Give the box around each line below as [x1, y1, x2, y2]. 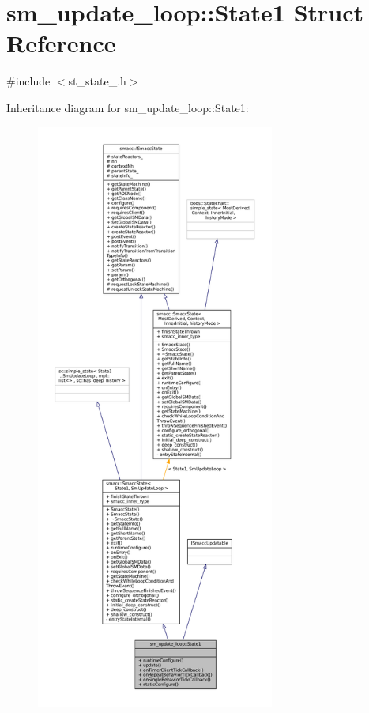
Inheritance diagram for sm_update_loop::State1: [6, 99, 249, 115]
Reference [6, 27, 116, 59]
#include [6, 73, 51, 89]
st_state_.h [68, 73, 126, 89]
